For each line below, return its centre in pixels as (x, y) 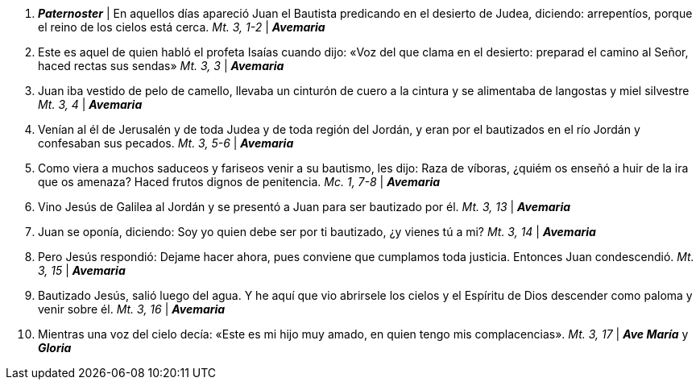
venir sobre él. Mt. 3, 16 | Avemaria (132, 309)
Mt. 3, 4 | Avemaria (90, 104)
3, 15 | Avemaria (82, 270)
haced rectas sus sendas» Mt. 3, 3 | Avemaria (161, 66)
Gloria (55, 348)
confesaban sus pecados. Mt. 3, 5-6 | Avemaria (166, 143)
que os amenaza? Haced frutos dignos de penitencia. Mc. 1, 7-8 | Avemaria (239, 182)
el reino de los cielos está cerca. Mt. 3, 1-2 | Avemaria (182, 27)
